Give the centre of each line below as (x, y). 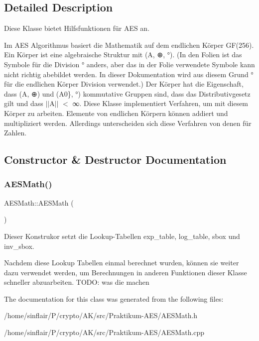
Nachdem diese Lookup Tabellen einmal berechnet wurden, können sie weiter (122, 263)
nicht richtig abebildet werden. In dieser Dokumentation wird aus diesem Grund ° (129, 74)
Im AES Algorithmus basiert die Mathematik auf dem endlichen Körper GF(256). (129, 45)
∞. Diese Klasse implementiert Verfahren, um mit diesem (160, 103)
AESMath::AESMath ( (39, 202)
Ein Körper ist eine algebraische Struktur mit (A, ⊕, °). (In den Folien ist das (123, 55)
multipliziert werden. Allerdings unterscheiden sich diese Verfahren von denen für (128, 123)
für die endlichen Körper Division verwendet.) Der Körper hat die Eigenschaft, (124, 84)
